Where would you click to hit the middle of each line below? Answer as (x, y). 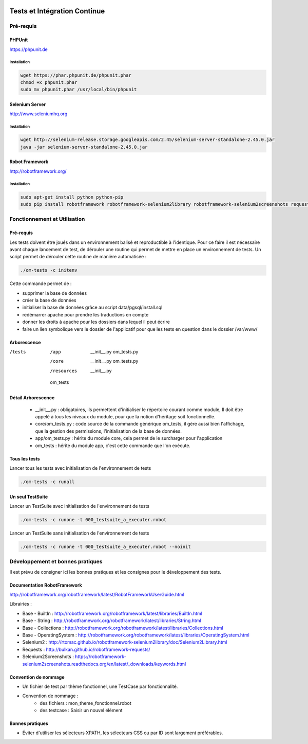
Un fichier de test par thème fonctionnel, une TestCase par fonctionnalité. (100, 686)
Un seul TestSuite (29, 497)
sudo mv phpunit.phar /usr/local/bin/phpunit (79, 90)
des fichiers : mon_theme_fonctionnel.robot (86, 703)
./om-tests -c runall (47, 482)
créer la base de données (49, 300)
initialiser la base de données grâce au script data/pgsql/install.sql (92, 307)
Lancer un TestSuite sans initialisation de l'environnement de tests (79, 533)
